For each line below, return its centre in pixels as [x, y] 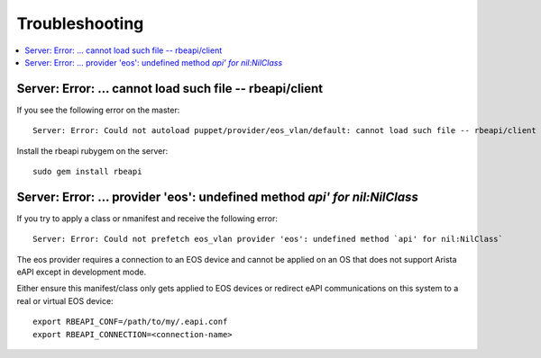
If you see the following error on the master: [98, 110]
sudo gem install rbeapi [87, 172]
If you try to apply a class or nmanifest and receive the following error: [147, 218]
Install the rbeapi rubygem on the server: [92, 151]
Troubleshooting [80, 23]
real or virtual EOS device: [65, 300]
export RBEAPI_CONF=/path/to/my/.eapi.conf [130, 322]
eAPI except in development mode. [82, 272]
